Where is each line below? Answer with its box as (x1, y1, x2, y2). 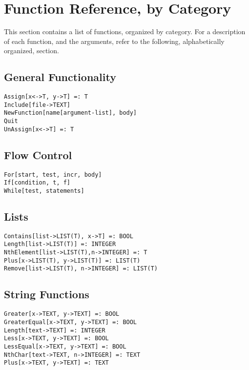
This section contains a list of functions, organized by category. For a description (4, 26, 246, 37)
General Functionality (4, 69, 116, 84)
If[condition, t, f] (4, 179, 71, 186)
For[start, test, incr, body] (4, 171, 102, 178)
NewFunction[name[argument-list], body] (4, 109, 137, 117)
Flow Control (4, 147, 72, 162)
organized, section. (4, 45, 59, 56)
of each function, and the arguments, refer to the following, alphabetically (4, 36, 225, 46)
